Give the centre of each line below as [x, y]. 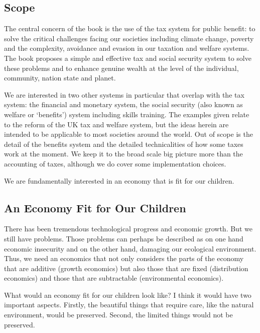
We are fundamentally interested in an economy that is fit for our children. [119, 180]
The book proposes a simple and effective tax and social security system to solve [128, 58]
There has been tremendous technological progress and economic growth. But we [128, 229]
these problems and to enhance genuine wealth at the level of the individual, [121, 68]
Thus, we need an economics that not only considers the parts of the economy [124, 258]
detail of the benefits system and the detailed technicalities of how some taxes [124, 144]
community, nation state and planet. [60, 78]
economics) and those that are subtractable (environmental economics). [114, 278]
